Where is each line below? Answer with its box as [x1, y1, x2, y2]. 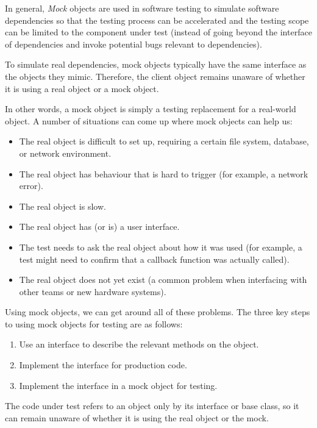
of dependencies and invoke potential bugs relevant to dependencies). [5, 37, 262, 50]
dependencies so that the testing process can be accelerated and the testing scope [5, 13, 309, 26]
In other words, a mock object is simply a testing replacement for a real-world [5, 102, 296, 115]
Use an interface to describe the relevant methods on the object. [19, 338, 259, 351]
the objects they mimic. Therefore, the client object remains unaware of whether [5, 70, 305, 82]
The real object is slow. [19, 199, 106, 212]
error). [19, 179, 43, 192]
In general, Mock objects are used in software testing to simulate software [5, 2, 279, 14]
